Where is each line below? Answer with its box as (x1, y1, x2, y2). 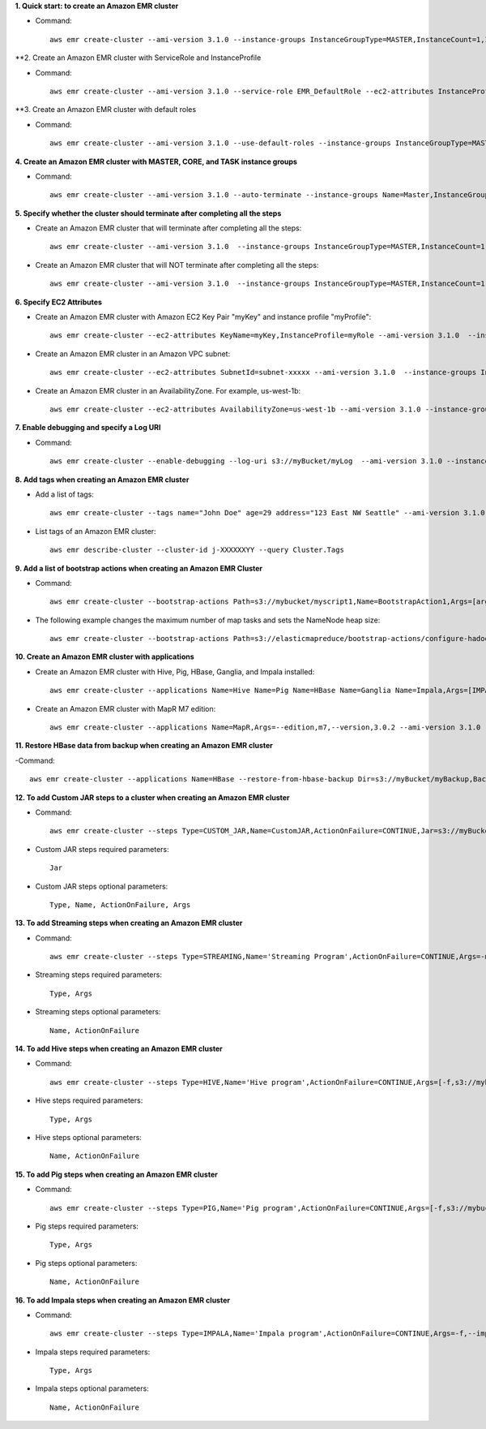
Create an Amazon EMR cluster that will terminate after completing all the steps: (35, 223, 302, 233)
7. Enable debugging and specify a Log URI (15, 423, 161, 433)
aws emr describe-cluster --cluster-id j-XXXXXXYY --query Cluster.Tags (49, 545, 344, 555)
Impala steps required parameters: (35, 1347, 151, 1357)
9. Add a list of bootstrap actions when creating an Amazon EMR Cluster (15, 563, 263, 573)
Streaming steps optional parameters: (35, 1007, 161, 1017)
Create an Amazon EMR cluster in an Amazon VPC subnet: (35, 349, 231, 359)
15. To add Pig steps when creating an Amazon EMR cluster (15, 1169, 218, 1179)
